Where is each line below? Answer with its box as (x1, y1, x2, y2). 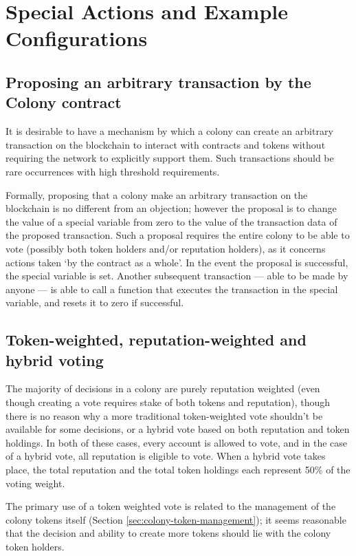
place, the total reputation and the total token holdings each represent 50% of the (5, 462, 351, 477)
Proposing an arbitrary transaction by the (5, 71, 311, 92)
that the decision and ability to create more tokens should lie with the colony (5, 526, 331, 540)
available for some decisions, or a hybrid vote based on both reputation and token (5, 422, 350, 436)
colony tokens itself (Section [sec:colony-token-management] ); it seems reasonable (5, 512, 346, 526)
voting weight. (5, 475, 65, 490)
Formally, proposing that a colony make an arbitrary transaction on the (5, 187, 308, 202)
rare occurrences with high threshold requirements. (5, 164, 220, 178)
